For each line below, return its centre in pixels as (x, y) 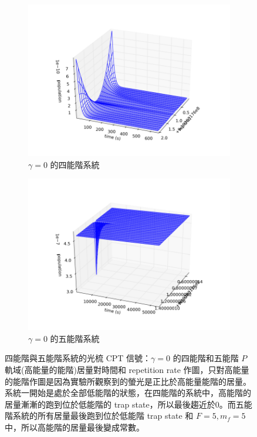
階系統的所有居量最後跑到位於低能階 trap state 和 (99, 416)
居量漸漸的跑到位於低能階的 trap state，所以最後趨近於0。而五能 (128, 404)
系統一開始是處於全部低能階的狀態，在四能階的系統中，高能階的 (128, 393)
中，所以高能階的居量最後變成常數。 (75, 427)
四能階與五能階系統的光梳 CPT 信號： (78, 358)
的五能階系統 (75, 338)
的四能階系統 (75, 164)
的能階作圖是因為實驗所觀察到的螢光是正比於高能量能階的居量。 (128, 381)
